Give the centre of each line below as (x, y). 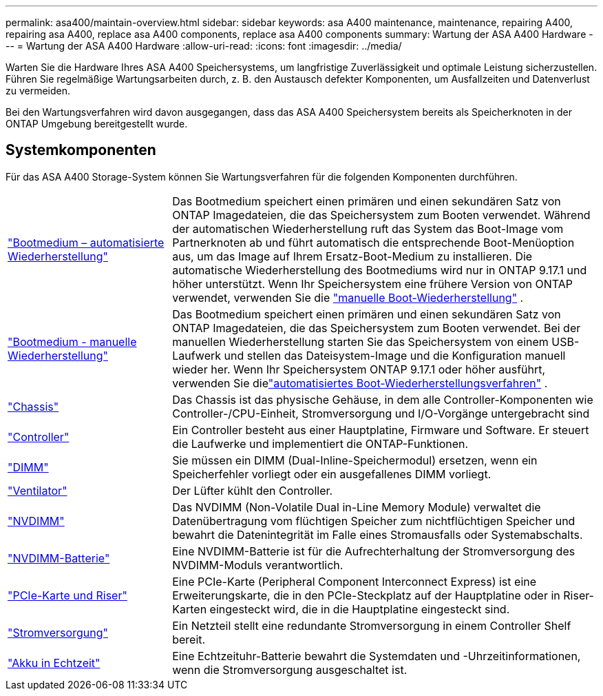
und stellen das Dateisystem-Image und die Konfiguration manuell (395, 355)
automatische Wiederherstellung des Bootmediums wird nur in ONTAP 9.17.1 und (380, 270)
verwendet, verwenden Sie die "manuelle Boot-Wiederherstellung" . (348, 297)
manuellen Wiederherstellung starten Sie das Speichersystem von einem (360, 341)
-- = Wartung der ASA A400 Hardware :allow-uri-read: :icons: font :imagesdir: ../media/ (204, 46)
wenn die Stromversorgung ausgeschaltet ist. (290, 669)
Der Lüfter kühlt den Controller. (253, 490)
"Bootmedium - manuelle (72, 341)
